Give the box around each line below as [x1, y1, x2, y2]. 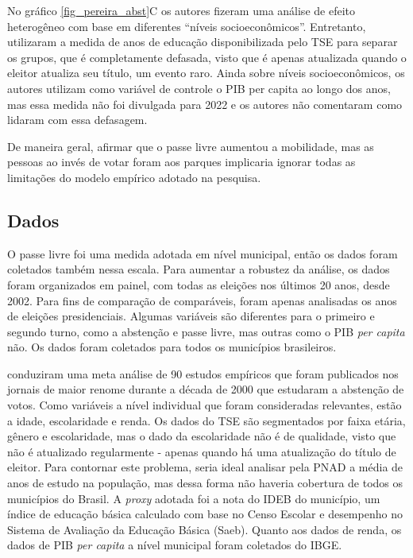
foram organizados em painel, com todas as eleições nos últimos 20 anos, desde [7, 276, 390, 293]
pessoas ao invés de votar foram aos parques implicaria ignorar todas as [7, 153, 356, 170]
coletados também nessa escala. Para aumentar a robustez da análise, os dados [7, 261, 390, 277]
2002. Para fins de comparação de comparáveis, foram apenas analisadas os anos [7, 292, 397, 308]
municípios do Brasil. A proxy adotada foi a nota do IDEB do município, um [7, 490, 380, 506]
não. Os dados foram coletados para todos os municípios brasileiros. [7, 339, 337, 355]
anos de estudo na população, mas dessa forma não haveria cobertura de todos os [7, 475, 403, 491]
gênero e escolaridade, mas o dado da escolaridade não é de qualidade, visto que [7, 428, 396, 444]
